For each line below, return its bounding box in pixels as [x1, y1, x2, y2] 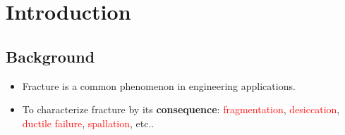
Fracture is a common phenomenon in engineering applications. [22, 78, 296, 93]
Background [6, 45, 95, 67]
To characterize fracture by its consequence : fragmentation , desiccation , [22, 102, 340, 117]
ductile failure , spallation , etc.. [22, 115, 155, 130]
